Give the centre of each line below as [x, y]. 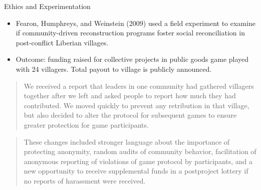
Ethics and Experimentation [47, 6]
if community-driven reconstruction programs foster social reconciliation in [130, 33]
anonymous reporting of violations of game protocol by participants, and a [138, 161]
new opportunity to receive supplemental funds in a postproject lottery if [136, 171]
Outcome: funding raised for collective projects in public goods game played [132, 59]
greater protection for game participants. [86, 124]
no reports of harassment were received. [85, 180]
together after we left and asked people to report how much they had [130, 95]
